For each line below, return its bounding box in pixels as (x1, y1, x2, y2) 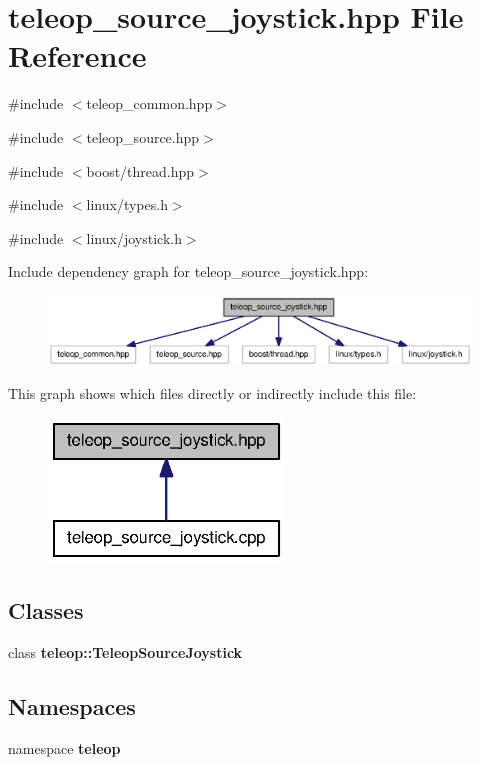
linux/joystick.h (86, 227, 182, 248)
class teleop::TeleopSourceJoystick (8, 642, 243, 663)
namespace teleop (8, 737, 121, 758)
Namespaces (8, 691, 136, 721)
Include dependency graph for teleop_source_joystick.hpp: (8, 261, 369, 282)
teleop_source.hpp (86, 126, 200, 147)
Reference (8, 35, 147, 76)
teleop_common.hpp (86, 93, 213, 114)
